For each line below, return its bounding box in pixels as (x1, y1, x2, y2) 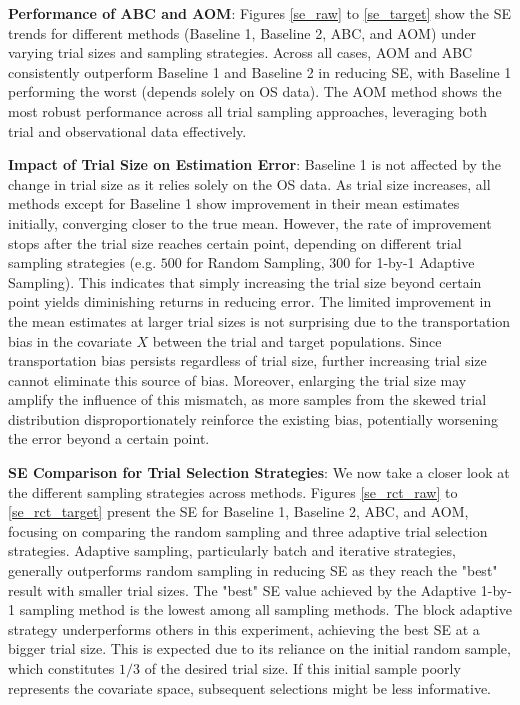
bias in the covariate (8, 330, 132, 351)
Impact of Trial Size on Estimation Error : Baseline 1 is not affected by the (8, 154, 502, 175)
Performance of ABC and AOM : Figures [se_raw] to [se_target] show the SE (8, 3, 512, 23)
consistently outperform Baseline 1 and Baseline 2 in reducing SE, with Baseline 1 (8, 61, 512, 82)
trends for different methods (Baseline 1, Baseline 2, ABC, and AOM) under (8, 22, 477, 43)
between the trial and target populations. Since (152, 330, 442, 351)
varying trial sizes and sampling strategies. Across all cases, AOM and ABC (8, 42, 473, 63)
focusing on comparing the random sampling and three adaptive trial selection (8, 520, 488, 541)
